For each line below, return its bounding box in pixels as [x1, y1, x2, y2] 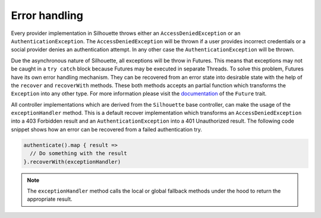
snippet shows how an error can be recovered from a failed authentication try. [11, 126, 202, 133]
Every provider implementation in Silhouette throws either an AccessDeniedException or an [11, 30, 241, 37]
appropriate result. [27, 195, 73, 203]
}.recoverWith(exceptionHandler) [23, 158, 121, 165]
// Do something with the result [30, 150, 127, 157]
